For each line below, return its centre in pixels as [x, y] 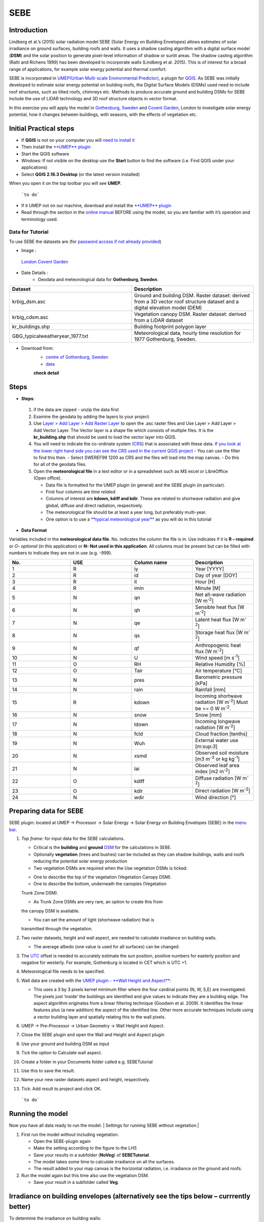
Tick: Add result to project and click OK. [61, 1089]
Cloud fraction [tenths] [221, 734]
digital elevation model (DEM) [168, 307]
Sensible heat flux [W [220, 607]
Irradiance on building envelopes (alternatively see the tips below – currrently [130, 1196]
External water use [217, 741]
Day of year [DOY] [216, 575]
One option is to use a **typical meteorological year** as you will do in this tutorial [129, 519]
